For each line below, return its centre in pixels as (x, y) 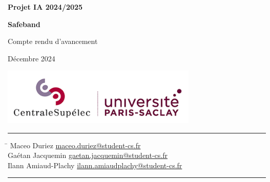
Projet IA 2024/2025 (45, 7)
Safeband (24, 24)
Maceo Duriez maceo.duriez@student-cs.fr (75, 145)
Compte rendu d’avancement (53, 41)
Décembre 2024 (32, 58)
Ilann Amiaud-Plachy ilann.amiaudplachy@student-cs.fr (95, 165)
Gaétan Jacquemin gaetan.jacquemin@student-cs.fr (88, 155)
